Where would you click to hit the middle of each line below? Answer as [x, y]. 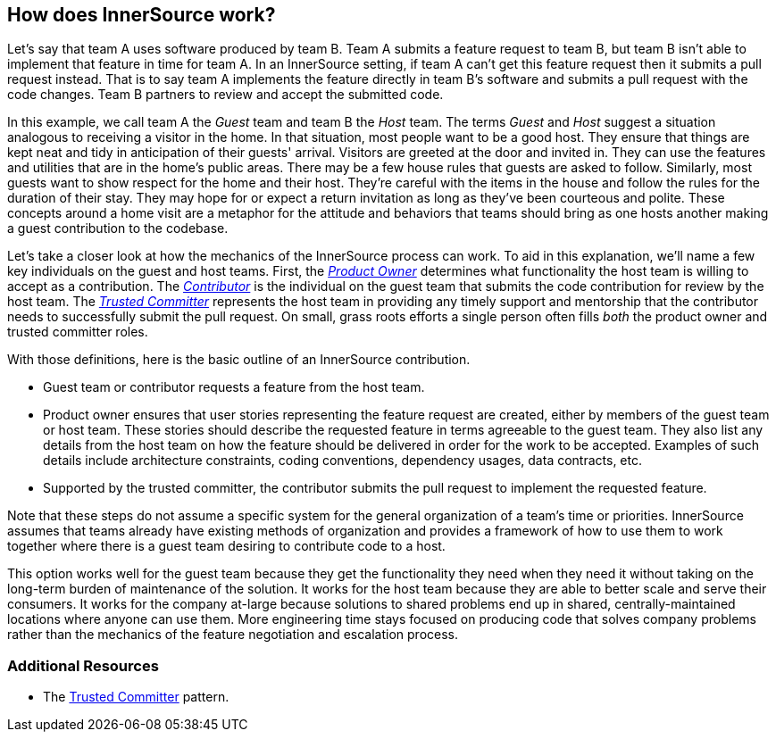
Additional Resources [83, 665]
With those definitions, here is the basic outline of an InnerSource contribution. [239, 360]
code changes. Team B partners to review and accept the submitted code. [225, 95]
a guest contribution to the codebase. [118, 228]
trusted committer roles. [78, 332]
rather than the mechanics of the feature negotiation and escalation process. [233, 635]
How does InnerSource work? [142, 15]
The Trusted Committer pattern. [136, 697]
